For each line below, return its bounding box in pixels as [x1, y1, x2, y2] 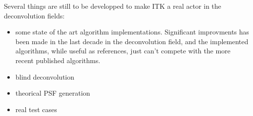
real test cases [15, 104, 57, 114]
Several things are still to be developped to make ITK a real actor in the [4, 1, 221, 11]
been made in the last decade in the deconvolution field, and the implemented [15, 36, 249, 46]
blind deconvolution [15, 71, 75, 82]
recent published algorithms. [15, 55, 101, 65]
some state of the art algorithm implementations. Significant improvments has [15, 27, 249, 37]
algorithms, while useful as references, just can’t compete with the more [15, 46, 231, 56]
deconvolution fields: [4, 10, 65, 20]
